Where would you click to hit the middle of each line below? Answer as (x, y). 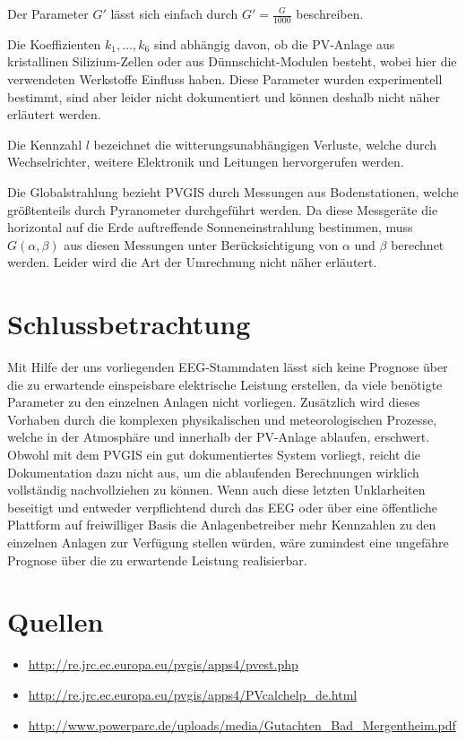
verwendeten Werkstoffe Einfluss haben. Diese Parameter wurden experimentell (225, 79)
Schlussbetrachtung (129, 324)
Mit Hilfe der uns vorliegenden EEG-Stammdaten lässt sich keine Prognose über (228, 367)
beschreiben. (330, 13)
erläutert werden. (54, 114)
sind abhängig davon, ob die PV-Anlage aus (274, 43)
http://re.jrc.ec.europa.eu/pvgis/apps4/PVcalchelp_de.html (193, 694)
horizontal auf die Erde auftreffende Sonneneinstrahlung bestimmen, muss (210, 227)
